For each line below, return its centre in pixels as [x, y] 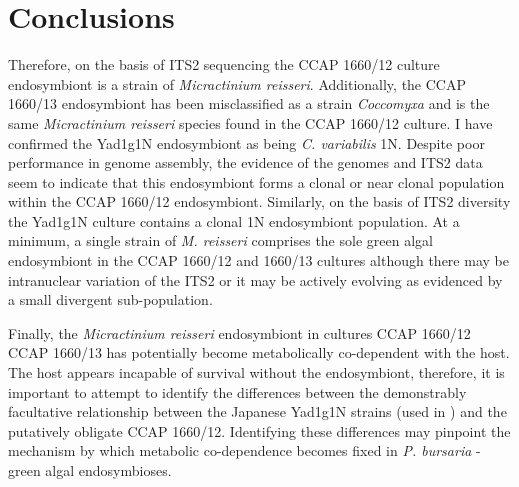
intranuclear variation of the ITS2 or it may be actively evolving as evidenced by [255, 279]
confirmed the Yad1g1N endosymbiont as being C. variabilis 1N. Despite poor [246, 142]
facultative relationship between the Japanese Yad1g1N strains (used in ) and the [257, 411]
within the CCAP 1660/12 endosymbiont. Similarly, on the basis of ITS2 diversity [259, 201]
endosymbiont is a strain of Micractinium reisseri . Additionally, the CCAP [237, 83]
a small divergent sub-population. [110, 299]
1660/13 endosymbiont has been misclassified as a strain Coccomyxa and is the [249, 103]
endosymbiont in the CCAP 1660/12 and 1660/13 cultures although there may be [258, 260]
